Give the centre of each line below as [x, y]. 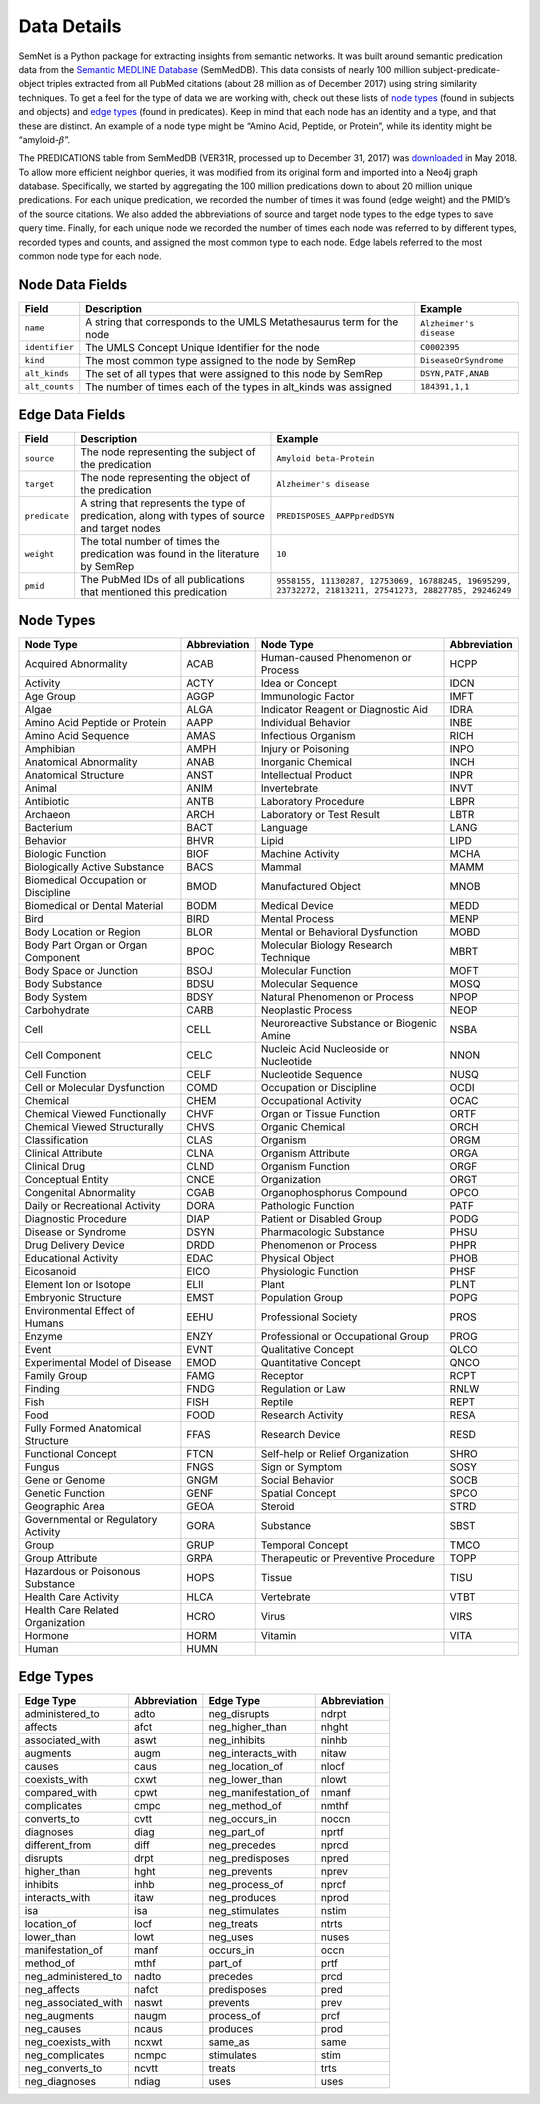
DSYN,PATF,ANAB [455, 373]
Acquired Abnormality [76, 663]
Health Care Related [72, 1610]
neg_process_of [246, 1885]
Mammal [281, 867]
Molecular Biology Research [327, 945]
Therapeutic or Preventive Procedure [347, 1558]
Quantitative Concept [310, 1362]
